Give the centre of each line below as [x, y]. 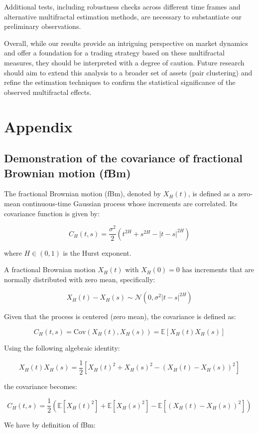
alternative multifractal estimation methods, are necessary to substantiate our [123, 16]
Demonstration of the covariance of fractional [124, 158]
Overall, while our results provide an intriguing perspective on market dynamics [126, 43]
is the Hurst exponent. [97, 252]
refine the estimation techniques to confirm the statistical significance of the [120, 82]
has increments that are [218, 269]
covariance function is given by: [52, 213]
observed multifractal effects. [48, 92]
